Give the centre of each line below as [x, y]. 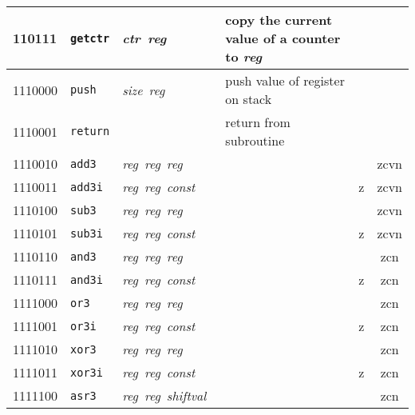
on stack [249, 99]
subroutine [255, 140]
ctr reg [144, 38]
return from [258, 122]
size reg [144, 90]
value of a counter [283, 38]
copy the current [279, 20]
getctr [90, 38]
